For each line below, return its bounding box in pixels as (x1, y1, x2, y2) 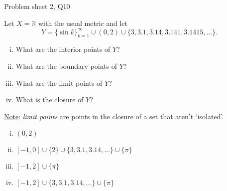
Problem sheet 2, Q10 (4, 1, 70, 11)
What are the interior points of (15, 44, 111, 54)
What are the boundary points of (15, 61, 117, 71)
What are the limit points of (15, 77, 103, 88)
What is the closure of (15, 94, 84, 105)
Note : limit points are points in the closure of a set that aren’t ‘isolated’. (4, 111, 224, 121)
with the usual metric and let (38, 17, 127, 28)
